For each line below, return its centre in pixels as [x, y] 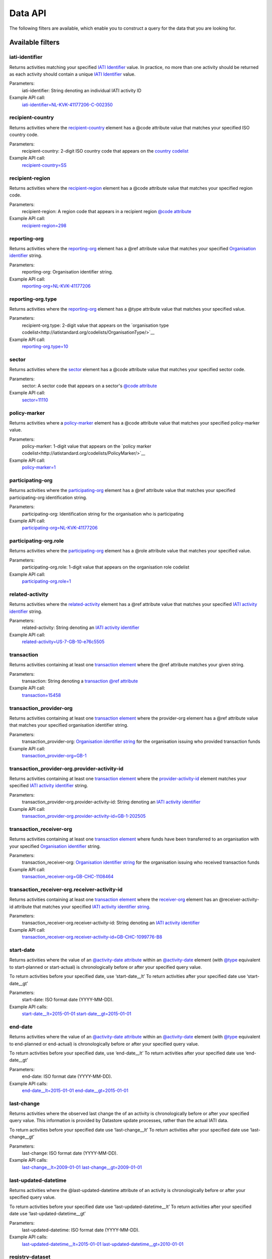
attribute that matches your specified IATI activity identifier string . [82, 906]
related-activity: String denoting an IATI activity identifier [81, 627]
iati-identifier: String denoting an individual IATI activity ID [82, 90]
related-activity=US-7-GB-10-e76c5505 [63, 642]
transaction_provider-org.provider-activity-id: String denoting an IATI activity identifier [111, 802]
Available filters [35, 43]
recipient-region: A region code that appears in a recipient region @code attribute [107, 212]
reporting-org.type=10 [45, 346]
